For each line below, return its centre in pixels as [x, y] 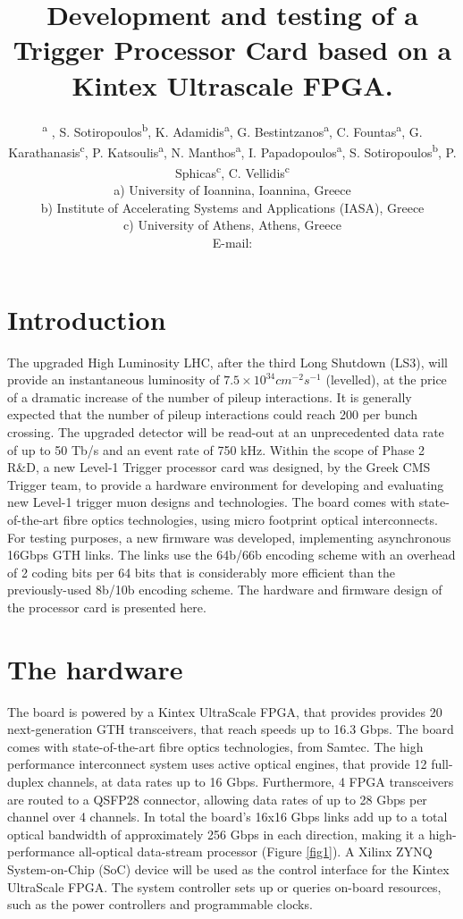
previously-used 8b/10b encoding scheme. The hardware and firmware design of [225, 590]
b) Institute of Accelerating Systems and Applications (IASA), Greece [232, 207]
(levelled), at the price [386, 379]
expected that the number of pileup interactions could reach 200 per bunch [213, 414]
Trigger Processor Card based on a [232, 50]
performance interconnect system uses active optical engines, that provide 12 [217, 764]
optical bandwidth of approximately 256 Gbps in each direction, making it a [216, 834]
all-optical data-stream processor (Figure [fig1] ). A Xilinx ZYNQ [256, 852]
